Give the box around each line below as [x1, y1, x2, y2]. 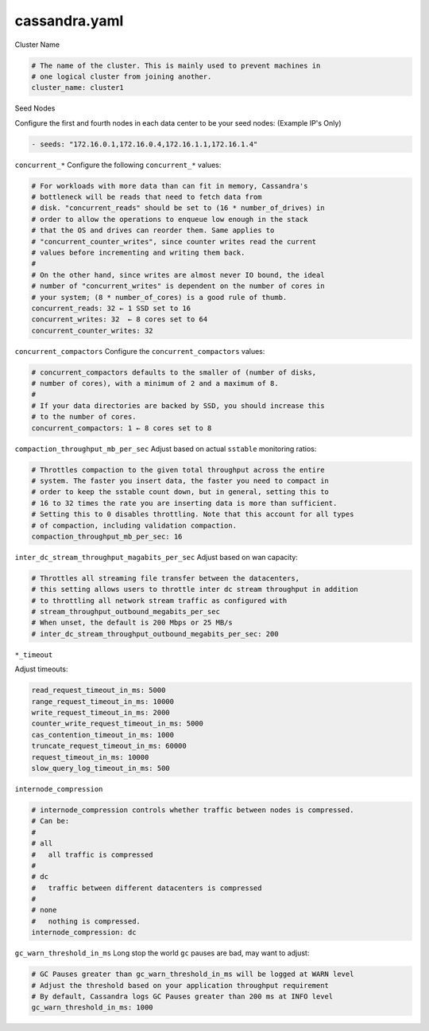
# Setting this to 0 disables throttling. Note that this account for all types [31, 510, 354, 519]
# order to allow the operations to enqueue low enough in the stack [31, 215, 308, 224]
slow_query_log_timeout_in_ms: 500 [31, 764, 170, 772]
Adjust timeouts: [14, 664, 68, 674]
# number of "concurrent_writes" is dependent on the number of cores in [31, 282, 325, 290]
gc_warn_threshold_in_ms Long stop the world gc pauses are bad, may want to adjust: [14, 948, 310, 958]
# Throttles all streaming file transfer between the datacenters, [31, 574, 300, 582]
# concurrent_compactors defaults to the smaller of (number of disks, [31, 368, 317, 377]
